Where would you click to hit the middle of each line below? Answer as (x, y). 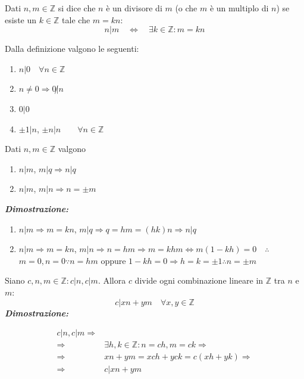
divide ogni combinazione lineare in (199, 280)
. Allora (112, 280)
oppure (113, 260)
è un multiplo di (239, 8)
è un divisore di (134, 8)
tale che (76, 19)
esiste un (21, 19)
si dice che (77, 8)
